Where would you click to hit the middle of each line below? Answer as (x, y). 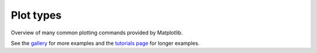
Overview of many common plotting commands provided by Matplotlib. (97, 33)
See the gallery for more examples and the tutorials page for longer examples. (105, 43)
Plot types (36, 15)
